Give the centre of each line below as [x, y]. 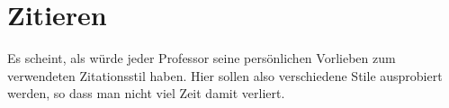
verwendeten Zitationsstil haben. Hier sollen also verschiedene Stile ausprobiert [225, 75]
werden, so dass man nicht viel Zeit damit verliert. [146, 93]
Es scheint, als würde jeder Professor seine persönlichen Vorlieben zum [202, 58]
